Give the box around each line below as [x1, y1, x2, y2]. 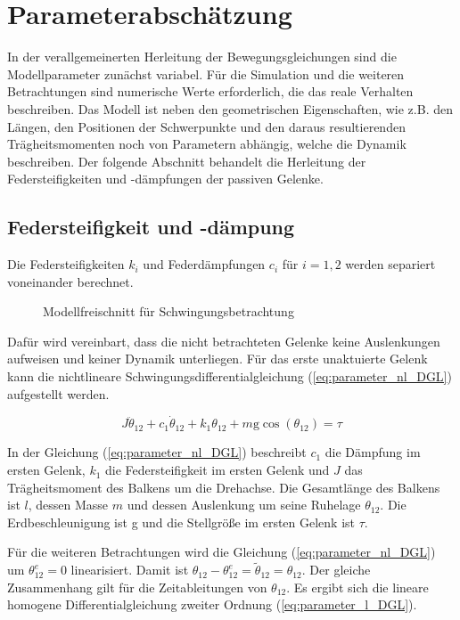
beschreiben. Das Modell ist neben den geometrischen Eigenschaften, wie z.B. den [7, 99, 453, 118]
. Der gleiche [301, 560, 371, 579]
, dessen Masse [28, 495, 109, 514]
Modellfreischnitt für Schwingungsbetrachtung [43, 302, 294, 321]
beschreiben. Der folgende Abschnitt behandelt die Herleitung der [7, 151, 366, 170]
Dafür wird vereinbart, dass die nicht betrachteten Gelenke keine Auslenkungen [7, 331, 440, 350]
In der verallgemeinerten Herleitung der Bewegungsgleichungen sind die [7, 47, 397, 66]
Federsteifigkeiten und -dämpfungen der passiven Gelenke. [7, 169, 324, 188]
